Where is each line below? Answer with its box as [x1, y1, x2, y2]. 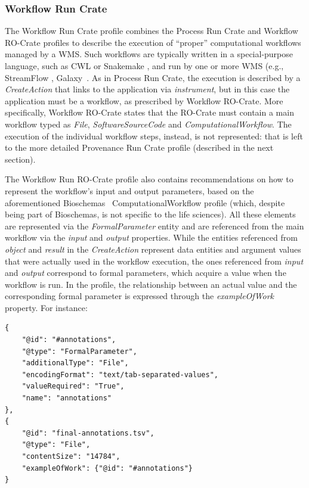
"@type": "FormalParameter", [21, 347, 137, 356]
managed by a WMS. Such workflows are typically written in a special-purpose [5, 48, 293, 60]
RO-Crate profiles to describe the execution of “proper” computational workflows [5, 36, 301, 48]
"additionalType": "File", [21, 359, 129, 368]
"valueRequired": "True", [21, 382, 125, 391]
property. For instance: [5, 301, 88, 313]
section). [5, 153, 36, 165]
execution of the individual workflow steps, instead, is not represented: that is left [5, 129, 303, 142]
